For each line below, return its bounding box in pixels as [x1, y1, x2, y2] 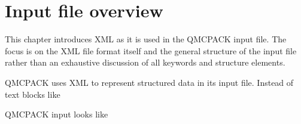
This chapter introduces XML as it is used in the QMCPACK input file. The [5, 33, 287, 45]
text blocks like [5, 88, 60, 100]
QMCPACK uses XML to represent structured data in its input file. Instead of [5, 76, 294, 88]
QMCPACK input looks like [5, 108, 108, 120]
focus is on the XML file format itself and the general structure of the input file [5, 44, 297, 57]
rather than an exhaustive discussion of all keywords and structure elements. [5, 56, 285, 69]
